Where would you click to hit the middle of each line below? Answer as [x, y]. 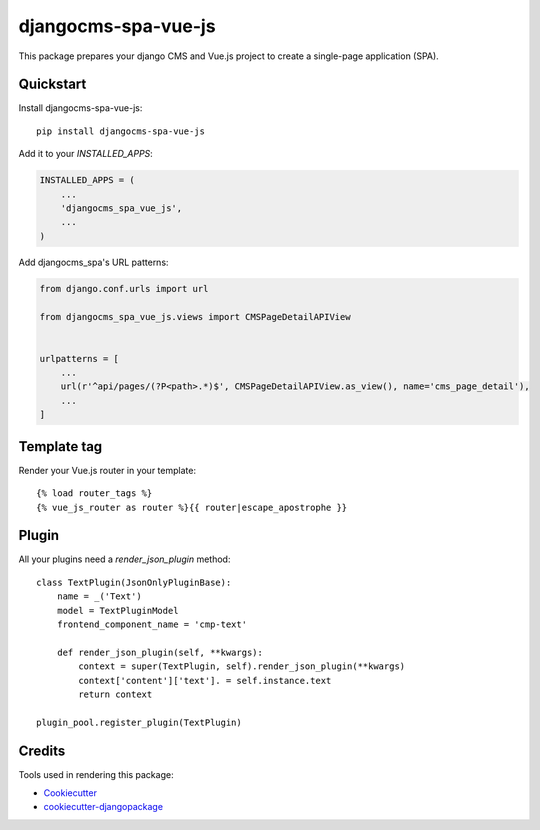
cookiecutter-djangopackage [103, 807]
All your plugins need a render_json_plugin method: [124, 559]
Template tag [60, 446]
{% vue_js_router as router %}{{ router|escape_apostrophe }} [192, 507]
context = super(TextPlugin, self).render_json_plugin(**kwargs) [242, 666]
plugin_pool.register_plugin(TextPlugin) [139, 722]
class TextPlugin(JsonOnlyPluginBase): [134, 582]
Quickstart [52, 84]
